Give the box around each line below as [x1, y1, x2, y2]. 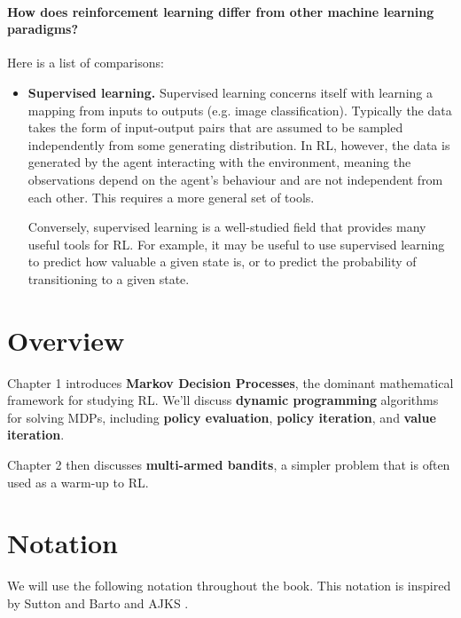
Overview [7, 321, 125, 358]
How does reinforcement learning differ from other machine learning [7, 2, 434, 20]
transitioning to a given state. [27, 269, 190, 288]
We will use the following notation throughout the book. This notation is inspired [7, 576, 451, 595]
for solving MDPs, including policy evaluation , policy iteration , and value [7, 408, 436, 426]
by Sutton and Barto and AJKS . [7, 593, 189, 612]
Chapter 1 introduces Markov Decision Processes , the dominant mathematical [7, 373, 454, 392]
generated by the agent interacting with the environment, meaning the [27, 153, 411, 171]
